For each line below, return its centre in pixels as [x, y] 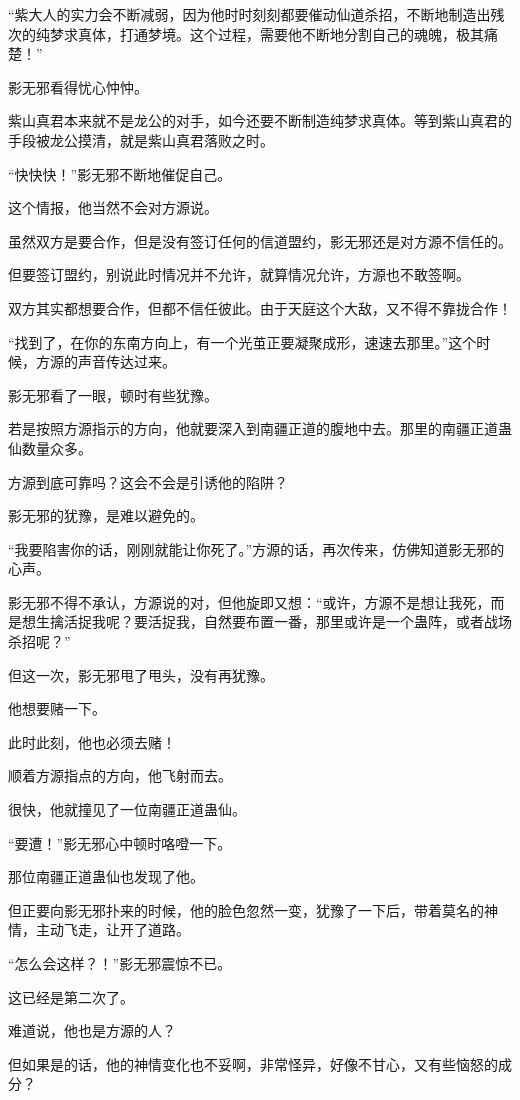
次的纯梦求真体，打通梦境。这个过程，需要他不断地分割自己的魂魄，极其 [246, 33]
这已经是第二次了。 [71, 996]
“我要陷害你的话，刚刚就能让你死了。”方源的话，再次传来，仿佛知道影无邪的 [256, 548]
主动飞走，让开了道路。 [112, 929]
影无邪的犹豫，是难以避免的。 [106, 515]
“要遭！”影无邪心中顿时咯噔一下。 [120, 842]
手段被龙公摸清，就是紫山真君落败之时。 [141, 139]
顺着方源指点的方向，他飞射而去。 [120, 775]
